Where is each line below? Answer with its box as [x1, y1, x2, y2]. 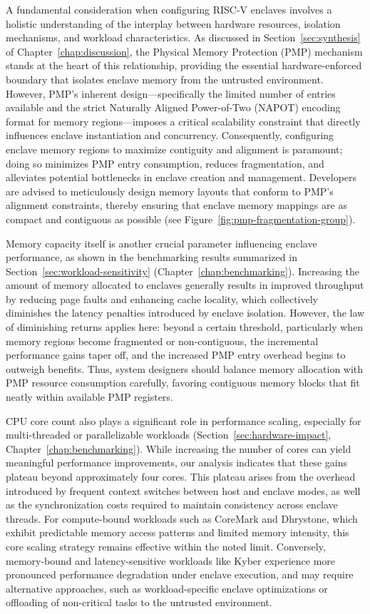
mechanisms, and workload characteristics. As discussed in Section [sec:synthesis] [6, 30, 361, 45]
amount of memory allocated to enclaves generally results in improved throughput [6, 277, 364, 292]
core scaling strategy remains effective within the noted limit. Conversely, [6, 538, 326, 553]
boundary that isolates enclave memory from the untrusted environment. [6, 71, 324, 86]
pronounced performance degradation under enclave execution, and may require [6, 567, 354, 582]
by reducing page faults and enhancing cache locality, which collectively [6, 291, 319, 306]
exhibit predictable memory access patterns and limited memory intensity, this [6, 525, 349, 540]
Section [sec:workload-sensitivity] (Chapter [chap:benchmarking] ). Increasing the [6, 263, 359, 278]
